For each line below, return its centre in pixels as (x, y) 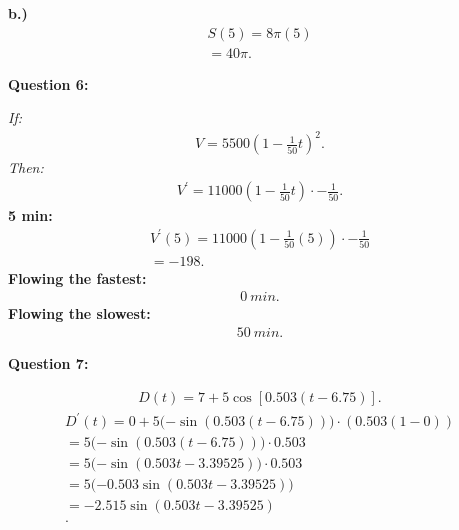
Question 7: (48, 362)
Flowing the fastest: (77, 277)
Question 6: (48, 83)
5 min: (30, 214)
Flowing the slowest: (79, 313)
